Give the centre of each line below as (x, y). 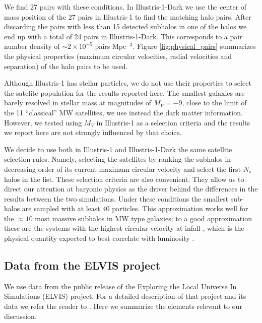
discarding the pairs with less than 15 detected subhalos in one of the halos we (125, 26)
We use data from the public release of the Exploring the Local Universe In (120, 286)
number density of (32, 46)
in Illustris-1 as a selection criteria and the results (173, 122)
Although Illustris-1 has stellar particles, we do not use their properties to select (128, 83)
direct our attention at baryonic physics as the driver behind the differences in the (131, 189)
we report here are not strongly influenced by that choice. (93, 132)
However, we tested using (43, 122)
